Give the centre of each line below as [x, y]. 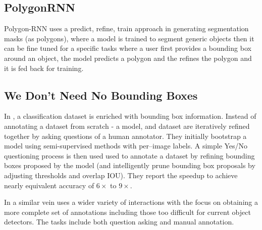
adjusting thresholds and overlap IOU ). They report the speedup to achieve [121, 175]
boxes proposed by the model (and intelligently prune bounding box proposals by [130, 165]
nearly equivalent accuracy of [49, 185]
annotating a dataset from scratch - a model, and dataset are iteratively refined [127, 126]
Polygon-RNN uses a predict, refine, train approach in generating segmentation [126, 28]
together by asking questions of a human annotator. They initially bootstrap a [125, 136]
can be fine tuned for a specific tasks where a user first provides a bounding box [128, 48]
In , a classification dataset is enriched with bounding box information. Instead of [130, 116]
